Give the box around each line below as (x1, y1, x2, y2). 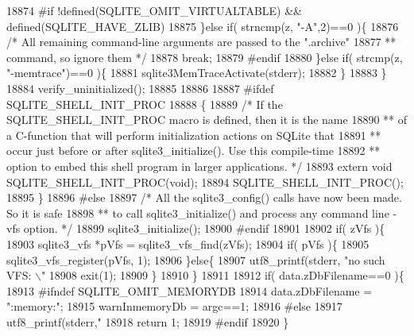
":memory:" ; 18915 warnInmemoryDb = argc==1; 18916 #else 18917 (6, 298, 342, 315)
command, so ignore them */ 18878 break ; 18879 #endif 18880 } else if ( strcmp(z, (6, 48, 403, 65)
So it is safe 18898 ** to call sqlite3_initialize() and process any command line (6, 204, 389, 221)
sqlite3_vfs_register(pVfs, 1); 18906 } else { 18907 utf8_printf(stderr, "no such (6, 251, 385, 268)
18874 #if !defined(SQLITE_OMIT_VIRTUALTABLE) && (6, 2, 303, 18)
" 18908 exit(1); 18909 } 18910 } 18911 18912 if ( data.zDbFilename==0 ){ (41, 267, 404, 284)
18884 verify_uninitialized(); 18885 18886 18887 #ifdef (6, 79, 274, 96)
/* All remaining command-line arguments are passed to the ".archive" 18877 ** (6, 33, 397, 50)
